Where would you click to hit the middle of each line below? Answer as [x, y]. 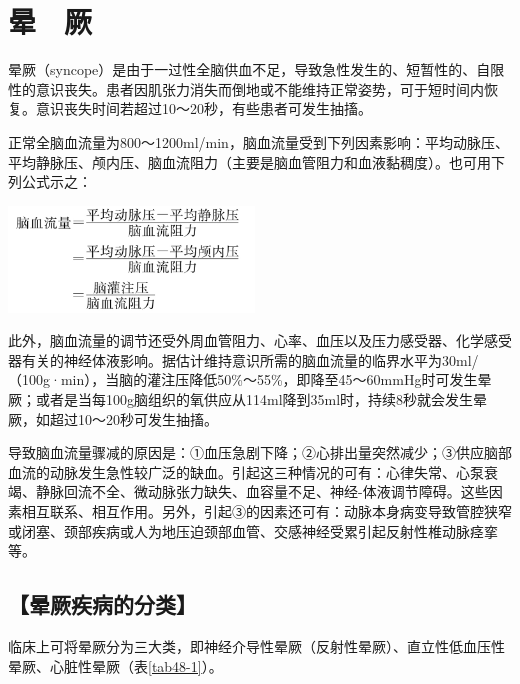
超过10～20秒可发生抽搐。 [133, 418]
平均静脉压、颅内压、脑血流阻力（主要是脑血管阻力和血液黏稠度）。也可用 [249, 161]
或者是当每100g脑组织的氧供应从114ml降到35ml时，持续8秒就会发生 [254, 399]
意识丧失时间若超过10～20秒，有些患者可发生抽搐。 [203, 108]
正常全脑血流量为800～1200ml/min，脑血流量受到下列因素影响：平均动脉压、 [258, 141]
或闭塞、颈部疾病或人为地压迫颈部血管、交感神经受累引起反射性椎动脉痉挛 [253, 530]
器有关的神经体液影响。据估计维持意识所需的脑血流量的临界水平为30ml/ [243, 359]
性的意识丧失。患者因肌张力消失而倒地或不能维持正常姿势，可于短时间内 [246, 88]
